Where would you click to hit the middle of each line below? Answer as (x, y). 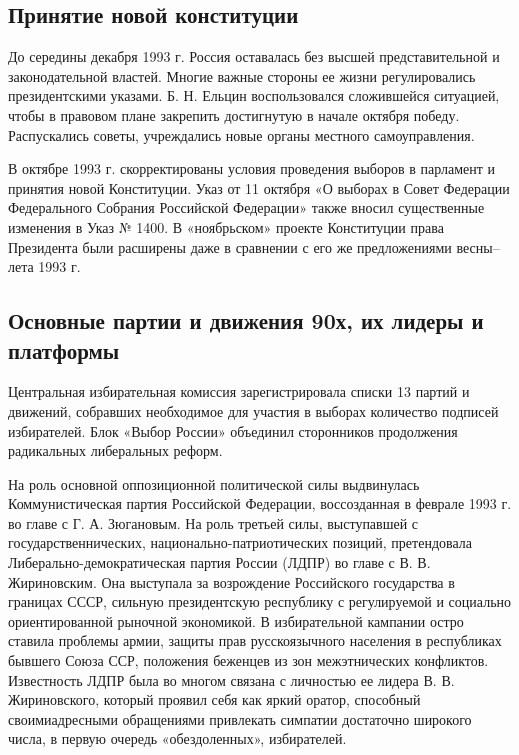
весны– (478, 246)
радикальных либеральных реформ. (115, 450)
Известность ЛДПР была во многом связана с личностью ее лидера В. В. (231, 679)
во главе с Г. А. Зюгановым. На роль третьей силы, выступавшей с (213, 522)
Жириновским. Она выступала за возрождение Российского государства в (231, 581)
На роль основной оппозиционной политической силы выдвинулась (214, 483)
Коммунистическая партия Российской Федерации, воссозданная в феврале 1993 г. (260, 503)
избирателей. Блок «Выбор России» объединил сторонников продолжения (233, 430)
